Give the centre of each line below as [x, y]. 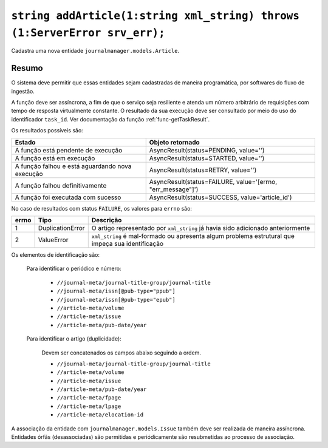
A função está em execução [55, 158]
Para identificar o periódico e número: [74, 269]
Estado [25, 142]
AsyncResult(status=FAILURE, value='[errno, [213, 182]
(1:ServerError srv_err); [88, 33]
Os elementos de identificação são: [56, 254]
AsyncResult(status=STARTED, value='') [207, 158]
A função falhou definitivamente [61, 185]
